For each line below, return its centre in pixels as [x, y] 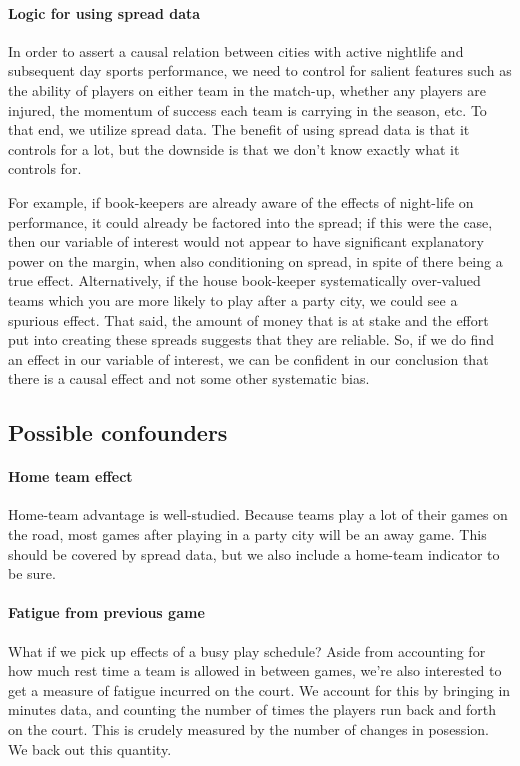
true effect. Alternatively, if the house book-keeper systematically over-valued [244, 280]
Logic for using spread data [104, 12]
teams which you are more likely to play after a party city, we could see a [233, 299]
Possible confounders [118, 432]
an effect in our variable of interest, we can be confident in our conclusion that [248, 358]
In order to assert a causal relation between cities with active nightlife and [236, 50]
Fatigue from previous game [106, 612]
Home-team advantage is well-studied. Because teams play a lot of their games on [258, 514]
